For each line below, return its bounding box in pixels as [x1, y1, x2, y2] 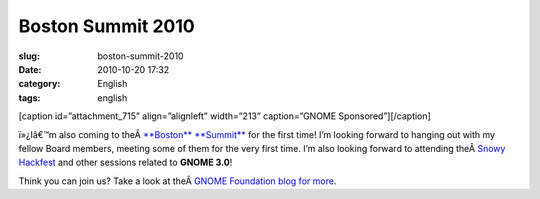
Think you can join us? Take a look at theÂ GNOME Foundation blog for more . [18, 175, 337, 187]
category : [18, 78, 61, 90]
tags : [18, 91, 41, 104]
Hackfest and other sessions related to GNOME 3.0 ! [18, 156, 233, 169]
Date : [18, 63, 42, 75]
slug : [18, 50, 40, 62]
